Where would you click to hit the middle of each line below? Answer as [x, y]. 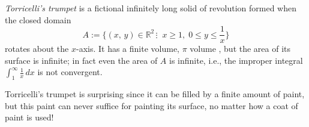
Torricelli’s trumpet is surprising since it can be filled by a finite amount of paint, [155, 94]
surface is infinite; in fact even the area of [81, 60]
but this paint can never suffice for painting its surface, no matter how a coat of [151, 105]
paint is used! [29, 117]
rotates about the [37, 49]
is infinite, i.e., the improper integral [236, 60]
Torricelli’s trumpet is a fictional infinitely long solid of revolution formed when [151, 8]
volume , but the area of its [240, 49]
